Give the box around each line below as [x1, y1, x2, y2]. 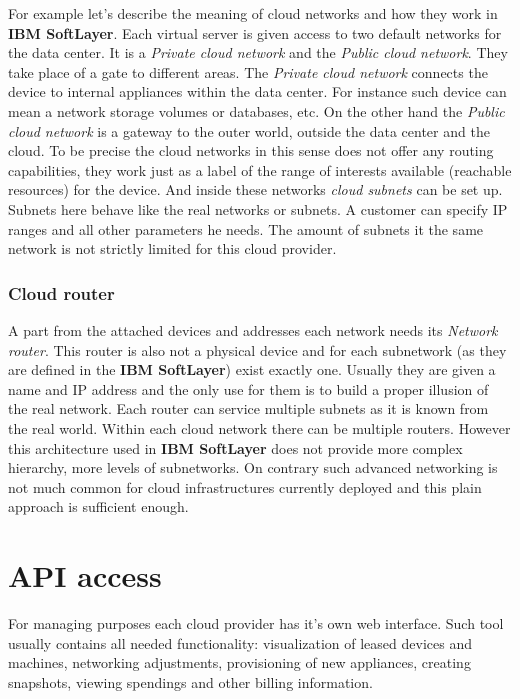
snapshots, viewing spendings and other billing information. [8, 671, 373, 692]
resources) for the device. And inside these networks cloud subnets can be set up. [8, 179, 503, 200]
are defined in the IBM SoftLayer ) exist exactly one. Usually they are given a [8, 359, 496, 380]
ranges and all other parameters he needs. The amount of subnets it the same [8, 218, 484, 239]
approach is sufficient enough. [8, 496, 189, 517]
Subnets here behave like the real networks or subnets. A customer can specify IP [8, 198, 508, 219]
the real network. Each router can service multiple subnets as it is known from [8, 398, 489, 419]
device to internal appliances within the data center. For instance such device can [8, 81, 507, 102]
